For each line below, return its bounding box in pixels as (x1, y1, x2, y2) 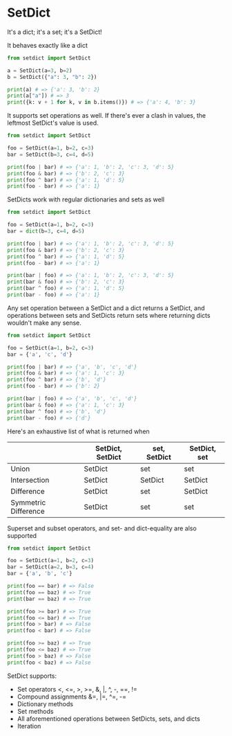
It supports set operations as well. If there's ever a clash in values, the (7, 111, 206, 120)
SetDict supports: (7, 672, 57, 680)
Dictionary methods (17, 699, 74, 708)
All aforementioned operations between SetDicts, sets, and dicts (17, 715, 200, 723)
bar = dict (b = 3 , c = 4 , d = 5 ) (7, 228, 85, 235)
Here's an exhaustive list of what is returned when (7, 427, 150, 436)
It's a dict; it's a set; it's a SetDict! (7, 28, 102, 36)
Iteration (17, 721, 41, 730)
